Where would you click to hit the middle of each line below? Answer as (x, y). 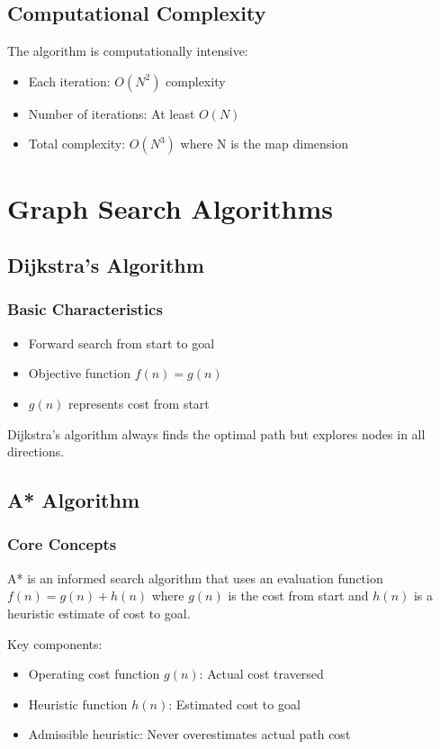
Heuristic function (78, 704)
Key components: (55, 643)
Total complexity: (77, 144)
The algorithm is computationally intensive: (128, 51)
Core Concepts (62, 544)
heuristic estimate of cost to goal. (99, 613)
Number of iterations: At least (112, 113)
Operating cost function (94, 674)
